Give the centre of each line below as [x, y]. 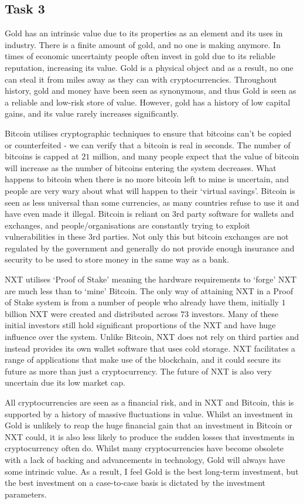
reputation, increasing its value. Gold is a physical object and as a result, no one [149, 67]
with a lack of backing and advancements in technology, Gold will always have [145, 459]
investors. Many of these [235, 313]
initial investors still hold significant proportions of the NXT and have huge [140, 325]
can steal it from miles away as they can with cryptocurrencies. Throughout [141, 79]
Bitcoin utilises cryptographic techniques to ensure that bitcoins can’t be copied [148, 133]
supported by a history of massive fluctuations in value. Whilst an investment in [149, 413]
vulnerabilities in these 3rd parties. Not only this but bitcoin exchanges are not [147, 236]
